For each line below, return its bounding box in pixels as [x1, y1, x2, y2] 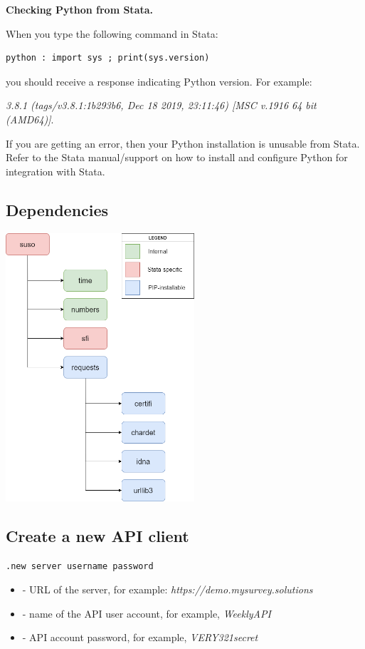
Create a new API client [6, 524, 189, 546]
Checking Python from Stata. [6, 2, 154, 16]
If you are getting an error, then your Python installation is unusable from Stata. [6, 136, 360, 150]
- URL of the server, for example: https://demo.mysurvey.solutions [22, 582, 313, 597]
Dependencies [6, 198, 109, 220]
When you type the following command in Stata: [6, 26, 218, 41]
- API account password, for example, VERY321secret [22, 630, 258, 645]
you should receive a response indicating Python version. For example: [6, 73, 312, 88]
